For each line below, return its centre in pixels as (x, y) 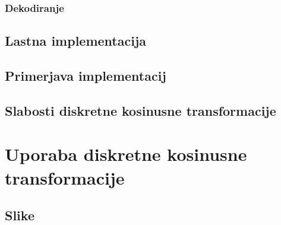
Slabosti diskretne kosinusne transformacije (140, 110)
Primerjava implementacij (86, 76)
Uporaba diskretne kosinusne (126, 154)
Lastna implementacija (75, 41)
